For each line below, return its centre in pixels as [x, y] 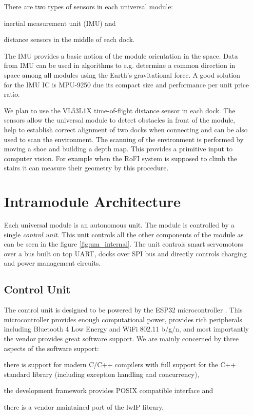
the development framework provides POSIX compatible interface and [108, 390]
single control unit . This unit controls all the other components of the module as [124, 234]
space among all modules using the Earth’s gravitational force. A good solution [122, 74]
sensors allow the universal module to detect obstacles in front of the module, [120, 120]
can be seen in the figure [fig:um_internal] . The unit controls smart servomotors [124, 244]
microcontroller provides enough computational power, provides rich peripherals [123, 319]
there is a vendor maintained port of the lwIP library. [84, 406]
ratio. [12, 94]
